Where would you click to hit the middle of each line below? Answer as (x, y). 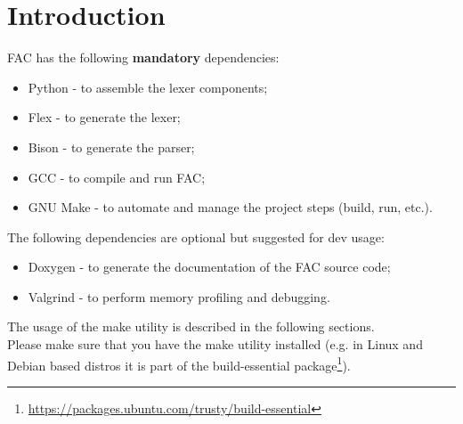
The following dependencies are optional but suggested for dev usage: (196, 236)
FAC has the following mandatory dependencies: (143, 57)
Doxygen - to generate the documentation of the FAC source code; (209, 267)
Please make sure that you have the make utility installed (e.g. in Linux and (215, 344)
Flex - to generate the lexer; (104, 117)
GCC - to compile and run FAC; (117, 177)
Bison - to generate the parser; (111, 147)
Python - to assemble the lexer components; (148, 87)
